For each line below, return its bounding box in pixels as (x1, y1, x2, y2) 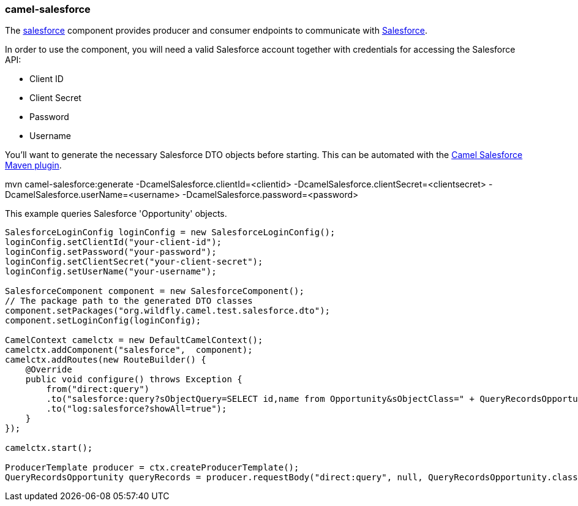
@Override (25, 364, 72, 375)
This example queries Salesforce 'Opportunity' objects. (5, 208, 227, 219)
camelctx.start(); (5, 443, 93, 453)
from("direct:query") (46, 384, 150, 395)
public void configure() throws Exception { (25, 374, 242, 385)
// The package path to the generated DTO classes (5, 296, 253, 306)
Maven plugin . (5, 160, 62, 171)
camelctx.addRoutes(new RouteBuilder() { (5, 355, 206, 365)
